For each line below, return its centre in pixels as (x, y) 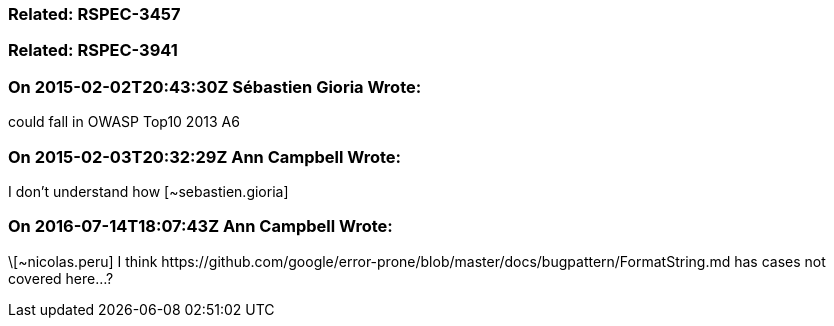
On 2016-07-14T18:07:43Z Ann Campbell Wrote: (200, 226)
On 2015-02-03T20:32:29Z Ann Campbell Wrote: (205, 156)
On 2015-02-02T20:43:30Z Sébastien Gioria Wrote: (215, 86)
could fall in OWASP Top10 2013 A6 (124, 122)
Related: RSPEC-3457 (94, 14)
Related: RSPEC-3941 (93, 50)
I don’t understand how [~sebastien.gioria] (148, 191)
